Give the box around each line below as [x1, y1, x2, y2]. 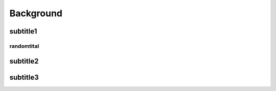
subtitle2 [9, 56, 39, 66]
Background [9, 8, 62, 19]
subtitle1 [9, 27, 37, 36]
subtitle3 [9, 73, 39, 81]
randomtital [9, 42, 39, 49]
